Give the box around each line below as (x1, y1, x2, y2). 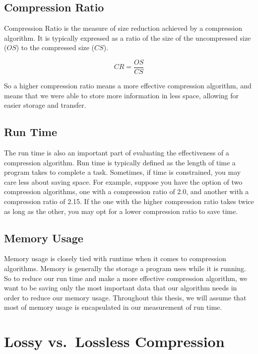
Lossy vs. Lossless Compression (4, 331, 225, 352)
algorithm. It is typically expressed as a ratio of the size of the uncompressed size (4, 32, 251, 43)
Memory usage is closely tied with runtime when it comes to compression (4, 253, 226, 264)
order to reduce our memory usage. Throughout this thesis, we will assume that (4, 292, 247, 302)
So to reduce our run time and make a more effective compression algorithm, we (4, 273, 248, 283)
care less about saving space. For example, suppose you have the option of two (4, 176, 243, 187)
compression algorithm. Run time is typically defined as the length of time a (4, 157, 236, 167)
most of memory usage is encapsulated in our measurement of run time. (4, 302, 222, 312)
